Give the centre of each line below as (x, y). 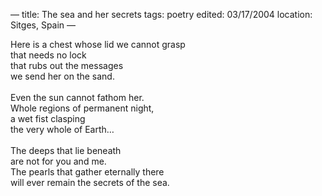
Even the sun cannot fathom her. (77, 97)
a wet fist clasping (48, 118)
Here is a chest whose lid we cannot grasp (98, 44)
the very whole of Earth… (62, 129)
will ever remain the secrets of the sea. (90, 182)
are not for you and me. (58, 161)
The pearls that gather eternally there (87, 172)
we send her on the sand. (62, 76)
